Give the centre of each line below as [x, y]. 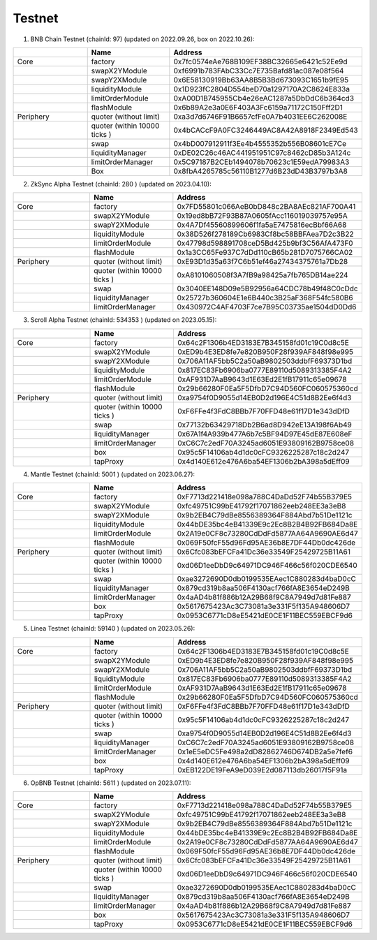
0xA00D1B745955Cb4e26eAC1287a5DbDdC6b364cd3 [264, 98]
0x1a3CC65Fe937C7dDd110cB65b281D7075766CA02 [265, 253]
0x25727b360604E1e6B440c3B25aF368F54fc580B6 [265, 298]
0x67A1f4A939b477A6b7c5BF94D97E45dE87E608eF [265, 434]
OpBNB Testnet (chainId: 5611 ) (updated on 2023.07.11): [111, 783]
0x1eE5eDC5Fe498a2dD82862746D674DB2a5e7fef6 [265, 751]
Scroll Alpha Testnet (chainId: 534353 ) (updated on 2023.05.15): [124, 320]
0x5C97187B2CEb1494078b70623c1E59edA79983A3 [261, 162]
